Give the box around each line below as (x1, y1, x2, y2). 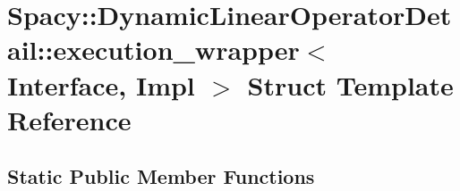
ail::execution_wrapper (7, 31, 300, 68)
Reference (7, 101, 132, 137)
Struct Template (247, 66, 454, 103)
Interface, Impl (7, 66, 195, 103)
